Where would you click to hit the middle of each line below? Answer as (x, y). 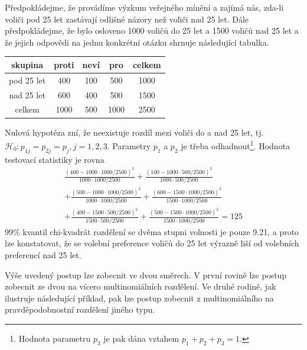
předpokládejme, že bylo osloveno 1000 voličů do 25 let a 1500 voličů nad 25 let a (152, 30)
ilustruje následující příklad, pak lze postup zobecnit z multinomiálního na (139, 298)
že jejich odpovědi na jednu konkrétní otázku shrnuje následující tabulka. (137, 42)
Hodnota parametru (55, 338)
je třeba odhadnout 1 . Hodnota (236, 145)
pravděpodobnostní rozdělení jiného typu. (80, 309)
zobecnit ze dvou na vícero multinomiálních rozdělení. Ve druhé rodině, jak (141, 286)
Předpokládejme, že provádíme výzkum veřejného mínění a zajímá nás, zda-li (144, 7)
